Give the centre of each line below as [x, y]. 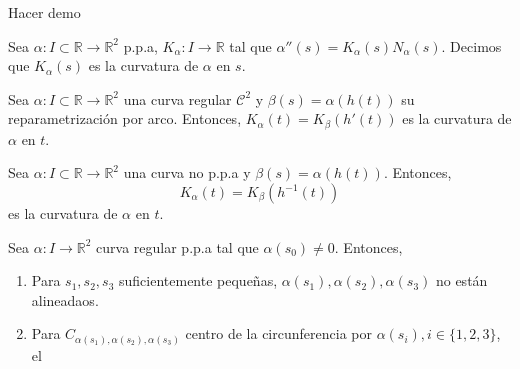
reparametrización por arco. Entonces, [125, 118]
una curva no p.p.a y [187, 172]
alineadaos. [65, 299]
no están [461, 280]
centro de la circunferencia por [278, 333]
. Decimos [471, 45]
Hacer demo [44, 12]
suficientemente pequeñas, [198, 280]
